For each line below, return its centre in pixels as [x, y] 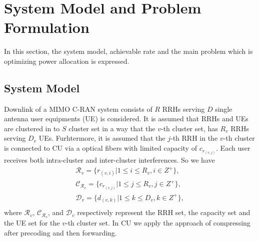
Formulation [47, 27]
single [224, 109]
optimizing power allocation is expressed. [67, 61]
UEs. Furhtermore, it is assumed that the [102, 138]
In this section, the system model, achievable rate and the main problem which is [128, 51]
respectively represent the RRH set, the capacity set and [164, 212]
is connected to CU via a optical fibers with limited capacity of [100, 148]
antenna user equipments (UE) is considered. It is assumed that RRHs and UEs [126, 119]
